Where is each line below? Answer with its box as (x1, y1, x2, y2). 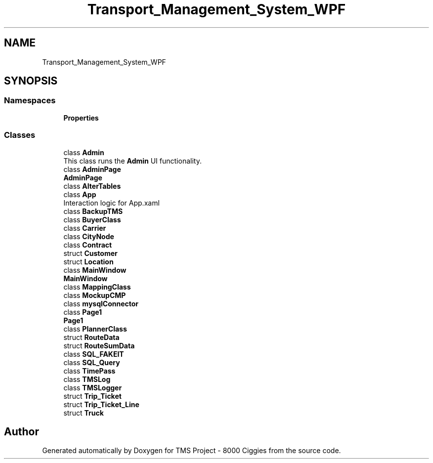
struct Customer (63, 249, 118, 257)
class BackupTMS (63, 207, 123, 215)
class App (63, 190, 96, 199)
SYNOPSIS (4, 75, 58, 87)
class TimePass (63, 366, 116, 375)
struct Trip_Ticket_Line (63, 400, 139, 409)
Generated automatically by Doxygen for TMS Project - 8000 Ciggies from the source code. (42, 446, 341, 455)
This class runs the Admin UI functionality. (63, 156, 202, 165)
